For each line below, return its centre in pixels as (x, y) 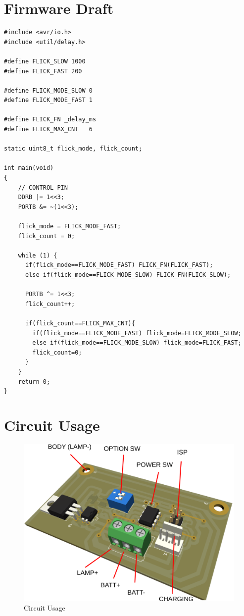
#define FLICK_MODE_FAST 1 (48, 100)
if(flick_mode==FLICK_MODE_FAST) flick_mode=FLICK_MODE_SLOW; (137, 333)
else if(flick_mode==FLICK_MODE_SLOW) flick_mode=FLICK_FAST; (137, 343)
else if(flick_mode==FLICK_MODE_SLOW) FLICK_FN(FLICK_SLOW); (128, 275)
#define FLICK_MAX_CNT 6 (48, 129)
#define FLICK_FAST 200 (43, 71)
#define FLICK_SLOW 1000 (45, 61)
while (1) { (38, 255)
